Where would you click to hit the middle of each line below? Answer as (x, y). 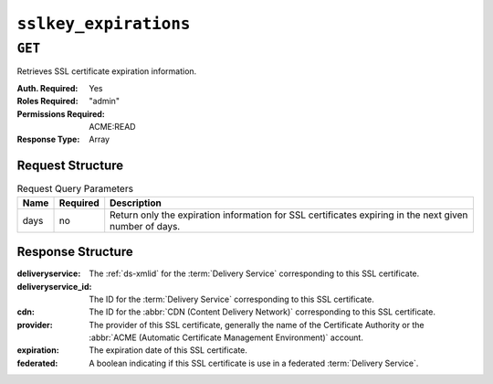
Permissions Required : (61, 113)
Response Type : (48, 139)
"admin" (105, 101)
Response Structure (75, 252)
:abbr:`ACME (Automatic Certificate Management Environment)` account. (226, 337)
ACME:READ (112, 126)
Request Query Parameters (75, 189)
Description (136, 203)
